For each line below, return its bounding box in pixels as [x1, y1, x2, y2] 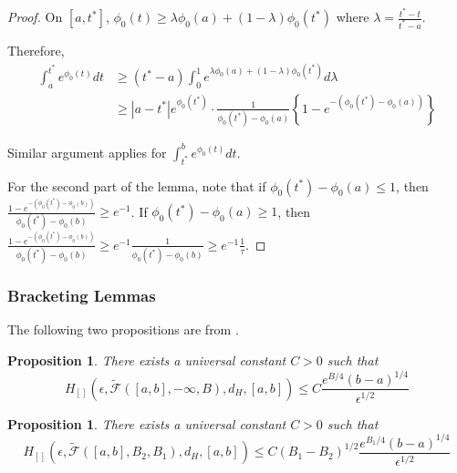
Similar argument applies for [7, 142, 167, 161]
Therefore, [7, 40, 65, 59]
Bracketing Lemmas [7, 284, 156, 307]
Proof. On [7, 7, 63, 26]
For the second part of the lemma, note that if [7, 176, 266, 195]
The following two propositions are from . [7, 320, 239, 339]
